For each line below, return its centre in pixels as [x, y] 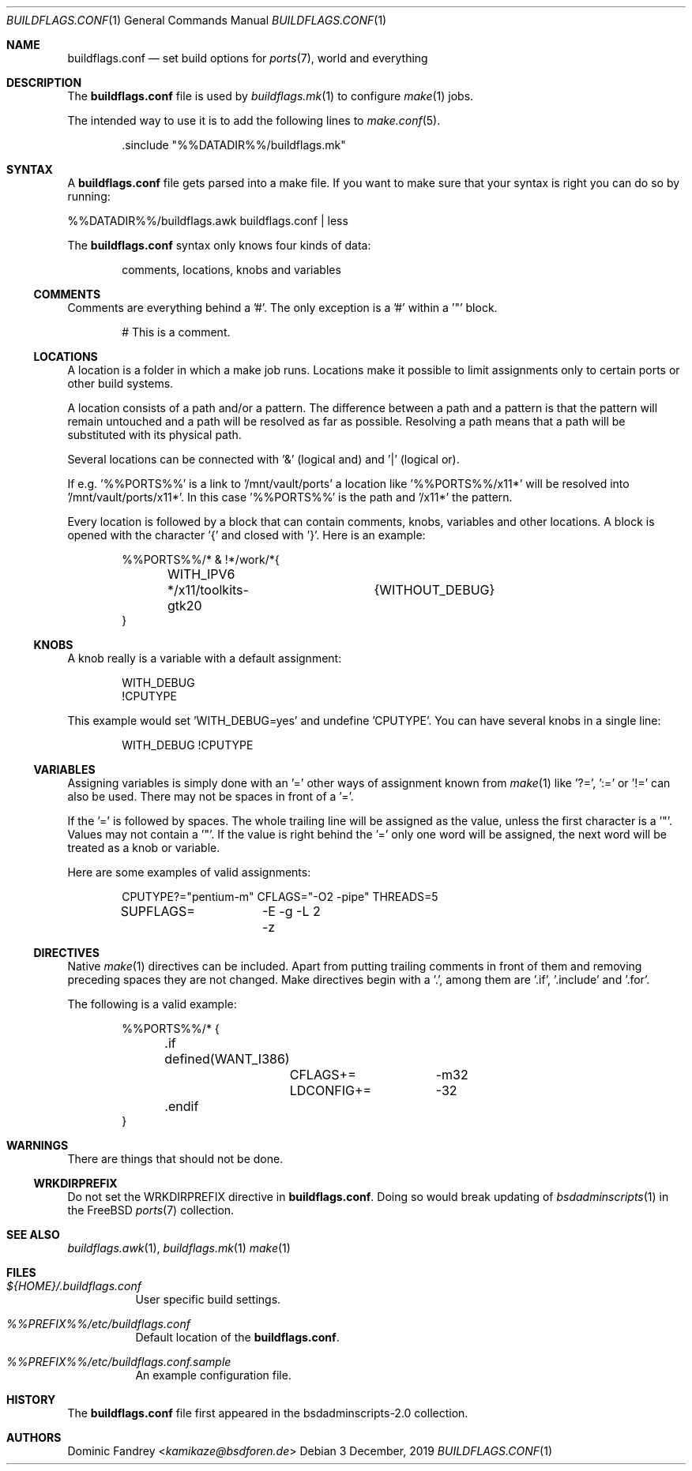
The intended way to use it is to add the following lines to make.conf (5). [254, 120]
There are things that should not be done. [175, 1159]
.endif [182, 1106]
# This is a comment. [176, 332]
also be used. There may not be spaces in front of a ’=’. [211, 796]
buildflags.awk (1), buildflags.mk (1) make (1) [179, 1248]
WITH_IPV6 [201, 574]
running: [89, 196]
